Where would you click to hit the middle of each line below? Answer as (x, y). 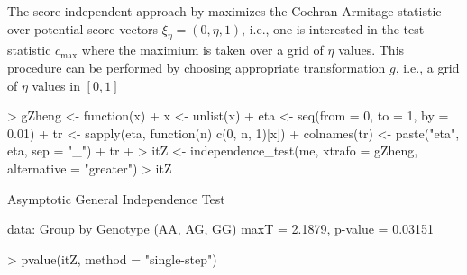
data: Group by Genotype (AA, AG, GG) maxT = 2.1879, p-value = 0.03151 (221, 229)
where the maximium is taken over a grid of (202, 50)
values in (56, 85)
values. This (371, 50)
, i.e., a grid (427, 67)
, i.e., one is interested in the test (333, 28)
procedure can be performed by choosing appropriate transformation (197, 67)
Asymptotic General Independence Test (116, 198)
